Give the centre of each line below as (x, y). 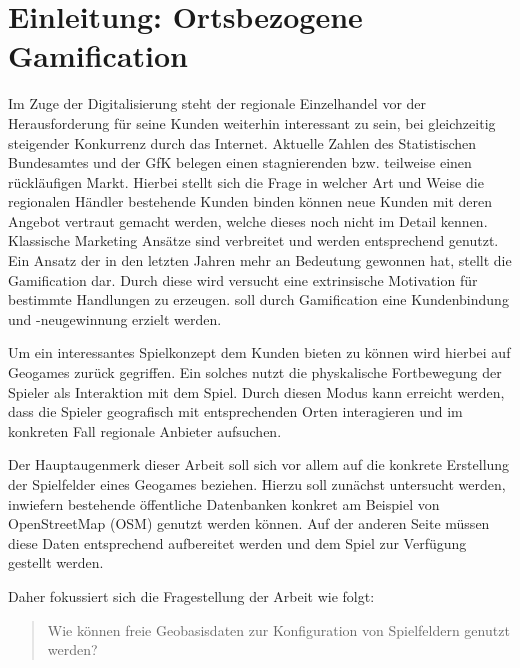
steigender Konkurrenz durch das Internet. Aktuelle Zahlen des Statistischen (242, 142)
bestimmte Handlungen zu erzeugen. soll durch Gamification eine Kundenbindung (258, 299)
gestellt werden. (56, 562)
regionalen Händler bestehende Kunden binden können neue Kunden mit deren (250, 201)
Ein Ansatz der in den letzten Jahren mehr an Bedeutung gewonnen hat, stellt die (260, 260)
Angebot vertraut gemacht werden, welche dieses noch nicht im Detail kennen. (248, 220)
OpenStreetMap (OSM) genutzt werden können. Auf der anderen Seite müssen (249, 523)
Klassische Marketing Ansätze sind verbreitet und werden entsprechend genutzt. (253, 240)
